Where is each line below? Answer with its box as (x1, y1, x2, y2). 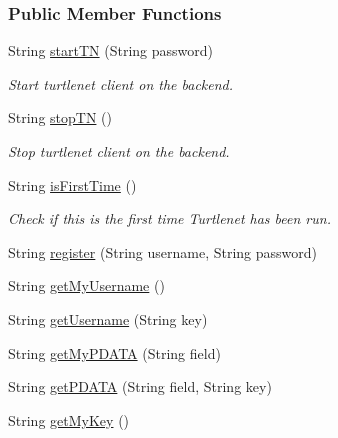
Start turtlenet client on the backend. (8, 73, 234, 94)
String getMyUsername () (8, 275, 165, 296)
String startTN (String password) (8, 40, 213, 61)
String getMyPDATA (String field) (8, 342, 221, 363)
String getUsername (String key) (8, 308, 208, 329)
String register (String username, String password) (8, 241, 318, 262)
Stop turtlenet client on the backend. (8, 141, 230, 161)
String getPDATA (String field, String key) (8, 376, 272, 397)
